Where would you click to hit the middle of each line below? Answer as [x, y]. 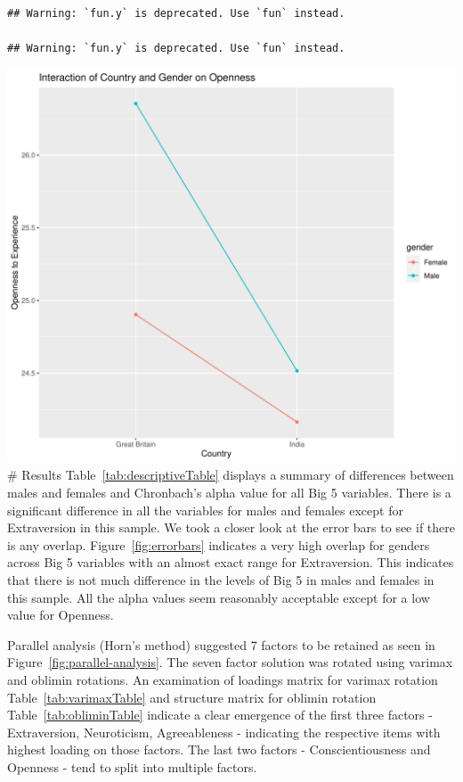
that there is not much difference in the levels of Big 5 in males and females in [221, 579]
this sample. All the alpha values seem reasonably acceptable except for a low [219, 597]
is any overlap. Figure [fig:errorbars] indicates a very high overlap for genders [219, 544]
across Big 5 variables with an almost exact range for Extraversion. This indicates [231, 562]
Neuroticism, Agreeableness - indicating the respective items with [262, 732]
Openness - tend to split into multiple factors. [132, 766]
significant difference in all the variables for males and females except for [205, 510]
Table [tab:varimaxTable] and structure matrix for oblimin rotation [192, 697]
